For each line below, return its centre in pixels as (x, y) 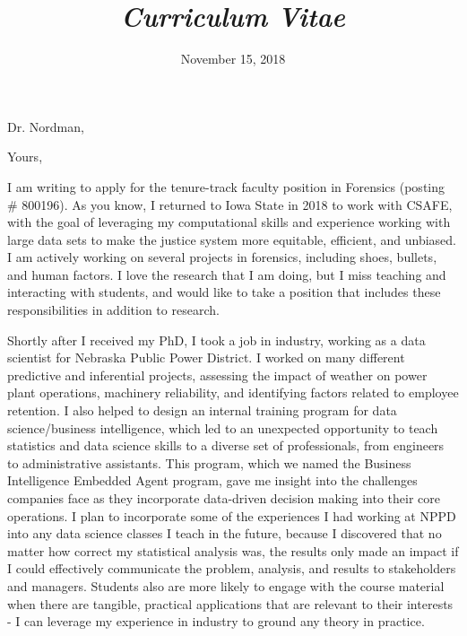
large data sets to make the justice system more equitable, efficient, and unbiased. (232, 239)
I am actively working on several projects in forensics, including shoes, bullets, (222, 257)
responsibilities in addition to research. (113, 310)
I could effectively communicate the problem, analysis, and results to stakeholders (232, 568)
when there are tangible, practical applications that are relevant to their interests (230, 603)
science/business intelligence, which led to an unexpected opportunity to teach (223, 427)
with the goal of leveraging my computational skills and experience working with (229, 222)
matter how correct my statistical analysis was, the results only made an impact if (233, 550)
